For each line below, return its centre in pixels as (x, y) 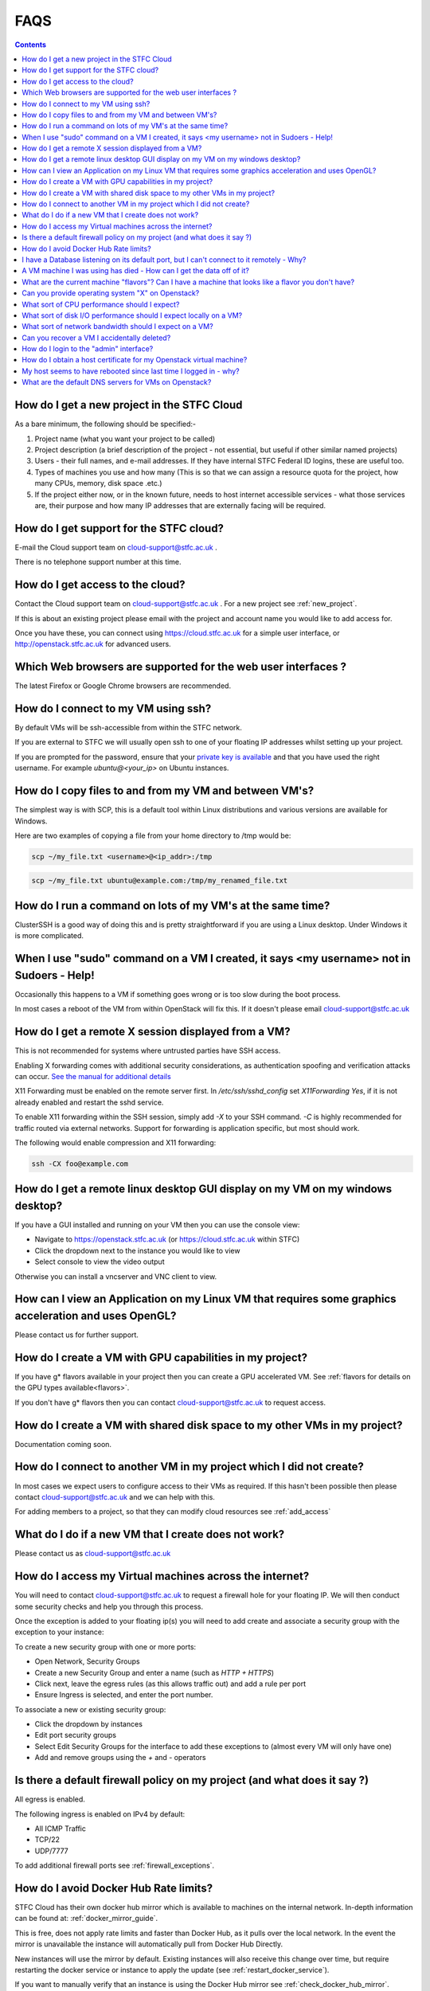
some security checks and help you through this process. (109, 1606)
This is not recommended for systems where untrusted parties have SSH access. (148, 1050)
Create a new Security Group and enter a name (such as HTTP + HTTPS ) (154, 1672)
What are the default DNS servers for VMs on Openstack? (117, 382)
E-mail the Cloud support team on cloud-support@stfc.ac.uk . (116, 547)
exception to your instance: (59, 1632)
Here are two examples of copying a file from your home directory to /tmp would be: (153, 835)
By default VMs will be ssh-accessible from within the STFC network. (129, 728)
